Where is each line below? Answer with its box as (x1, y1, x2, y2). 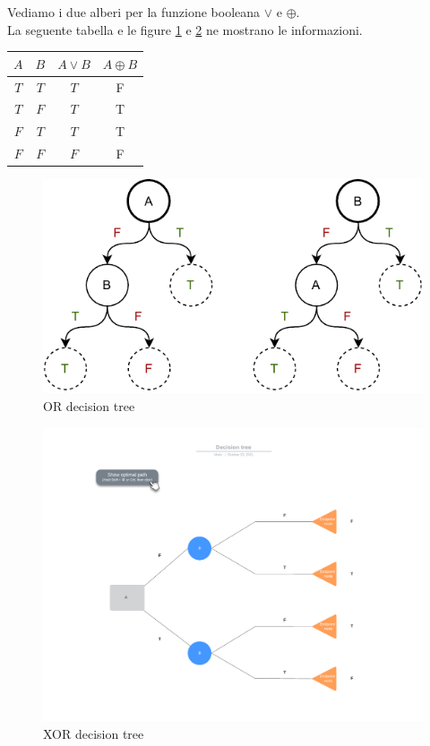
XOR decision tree (43, 724, 144, 742)
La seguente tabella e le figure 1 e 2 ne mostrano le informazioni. (7, 20, 363, 39)
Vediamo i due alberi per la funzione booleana (7, 3, 261, 21)
